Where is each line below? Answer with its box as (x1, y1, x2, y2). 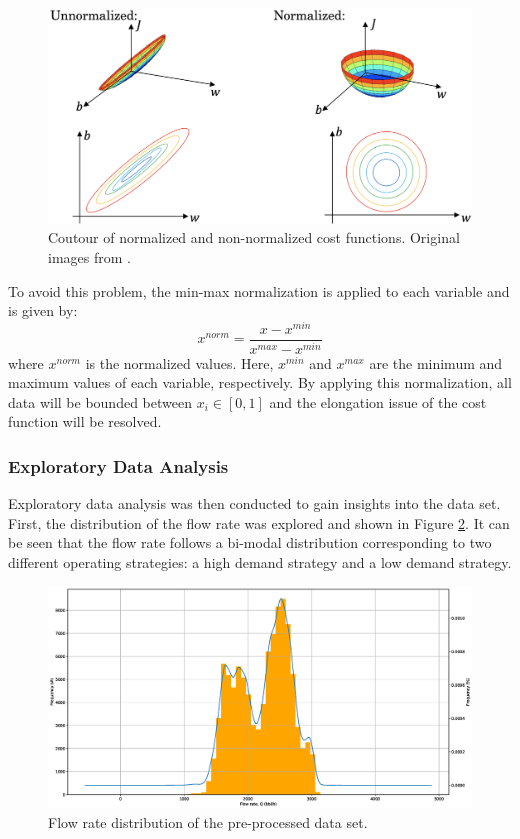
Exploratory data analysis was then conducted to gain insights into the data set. (8, 493, 501, 514)
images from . (48, 246, 131, 267)
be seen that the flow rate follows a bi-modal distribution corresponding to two (8, 532, 492, 553)
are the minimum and (369, 352, 503, 373)
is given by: (8, 300, 78, 321)
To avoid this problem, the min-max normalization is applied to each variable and (8, 280, 510, 301)
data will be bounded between (8, 391, 192, 412)
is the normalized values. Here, (85, 352, 274, 373)
